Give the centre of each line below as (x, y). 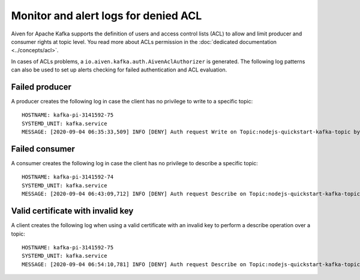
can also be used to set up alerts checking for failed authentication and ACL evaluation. (119, 70)
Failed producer (41, 87)
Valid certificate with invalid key (72, 211)
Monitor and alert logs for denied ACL (106, 16)
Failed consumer (43, 149)
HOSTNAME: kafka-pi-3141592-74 (68, 177)
